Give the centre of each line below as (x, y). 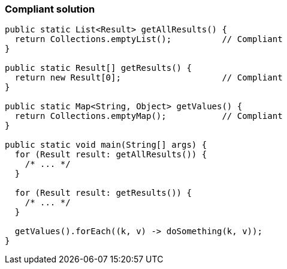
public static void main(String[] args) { (106, 145)
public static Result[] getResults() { (98, 68)
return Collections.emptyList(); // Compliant (149, 39)
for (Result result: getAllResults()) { (111, 155)
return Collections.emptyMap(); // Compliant (149, 116)
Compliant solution (50, 9)
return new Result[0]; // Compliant (149, 78)
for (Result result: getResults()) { (103, 193)
